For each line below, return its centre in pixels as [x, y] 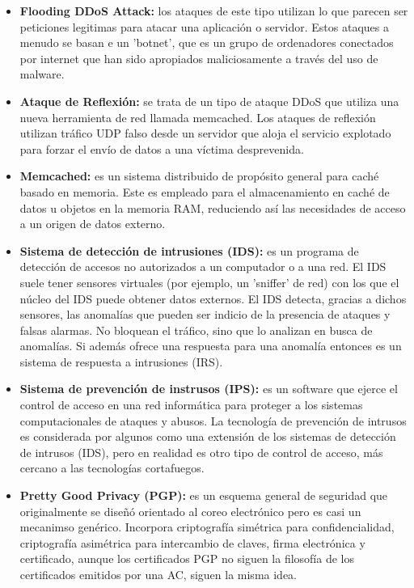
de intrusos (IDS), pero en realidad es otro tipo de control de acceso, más [201, 452]
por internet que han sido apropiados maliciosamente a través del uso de [199, 58]
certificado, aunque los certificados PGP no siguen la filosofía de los [187, 558]
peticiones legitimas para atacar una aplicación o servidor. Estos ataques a [204, 26]
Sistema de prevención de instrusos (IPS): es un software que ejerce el [209, 389]
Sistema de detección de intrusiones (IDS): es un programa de [189, 250]
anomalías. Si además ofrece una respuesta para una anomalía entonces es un [211, 346]
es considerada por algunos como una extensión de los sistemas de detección [208, 436]
